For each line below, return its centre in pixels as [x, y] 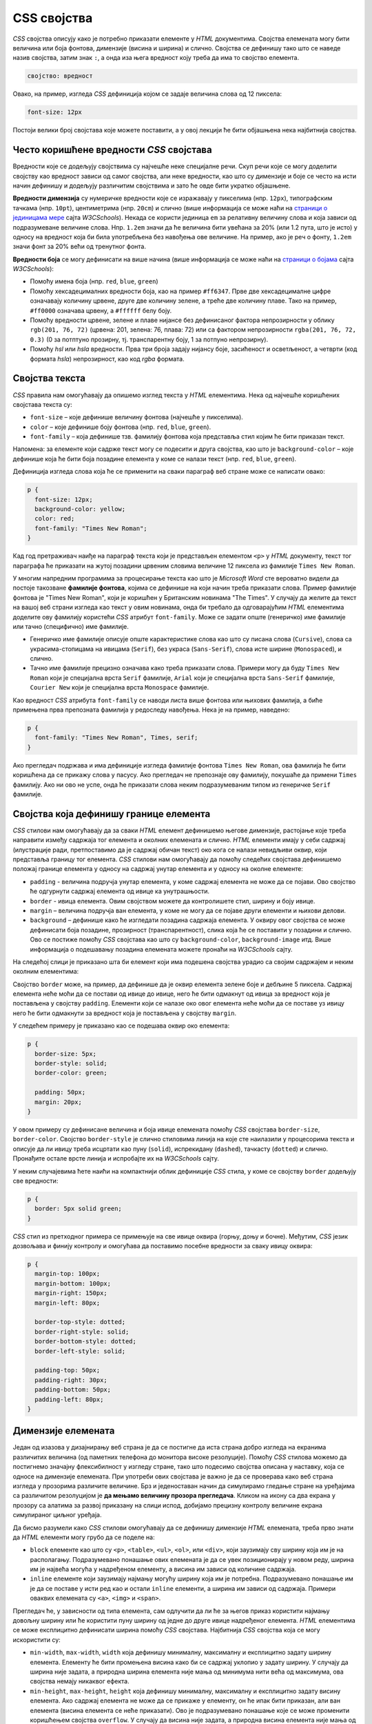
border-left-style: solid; [80, 1351]
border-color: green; [71, 1073]
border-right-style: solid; [82, 1332]
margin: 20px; [59, 1102]
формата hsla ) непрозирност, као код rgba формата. [107, 359]
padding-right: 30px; [71, 1380]
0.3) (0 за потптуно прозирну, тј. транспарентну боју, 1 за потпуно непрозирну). [149, 339]
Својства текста [49, 378]
